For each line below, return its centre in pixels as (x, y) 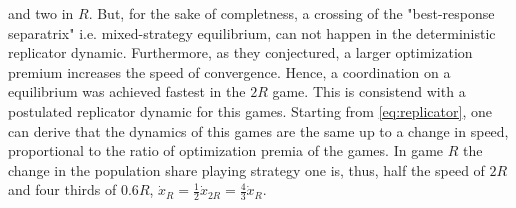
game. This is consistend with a (369, 91)
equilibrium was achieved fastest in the (127, 91)
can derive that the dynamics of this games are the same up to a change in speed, (258, 130)
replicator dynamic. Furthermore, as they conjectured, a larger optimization (240, 52)
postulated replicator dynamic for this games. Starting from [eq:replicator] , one (250, 110)
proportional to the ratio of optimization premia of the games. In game (226, 150)
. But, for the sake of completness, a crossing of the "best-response (291, 13)
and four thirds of (62, 189)
